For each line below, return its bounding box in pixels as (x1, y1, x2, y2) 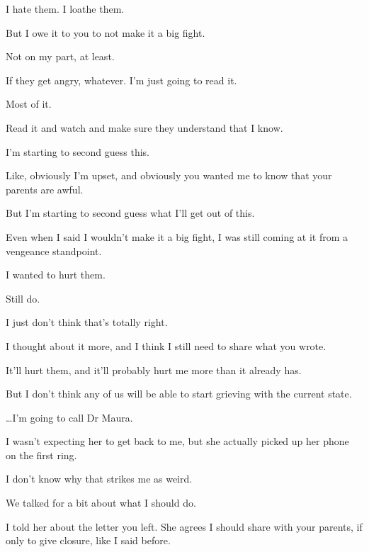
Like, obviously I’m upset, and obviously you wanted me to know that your (6, 168, 332, 183)
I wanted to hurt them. (6, 267, 106, 282)
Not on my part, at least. (6, 49, 115, 64)
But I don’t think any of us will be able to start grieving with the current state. (6, 386, 352, 401)
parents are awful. (6, 181, 84, 196)
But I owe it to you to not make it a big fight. (6, 25, 205, 40)
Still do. (6, 291, 40, 305)
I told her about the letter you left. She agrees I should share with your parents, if (6, 519, 363, 534)
